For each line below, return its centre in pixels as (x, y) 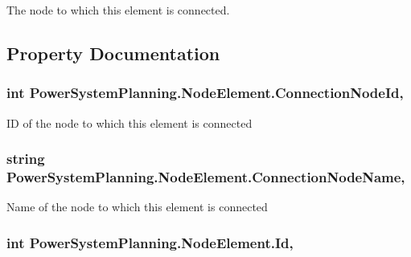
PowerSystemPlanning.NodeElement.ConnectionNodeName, (206, 177)
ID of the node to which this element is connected (129, 122)
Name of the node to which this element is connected (137, 207)
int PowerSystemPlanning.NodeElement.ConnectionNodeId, (205, 93)
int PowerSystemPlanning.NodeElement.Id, (150, 242)
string (26, 159)
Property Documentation (113, 53)
